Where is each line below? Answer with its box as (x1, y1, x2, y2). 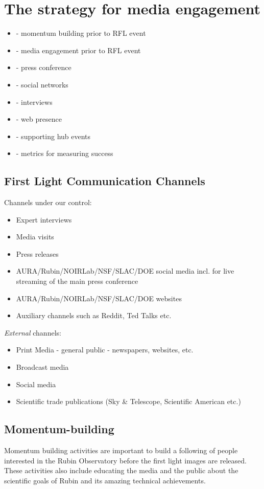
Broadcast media (16, 362, 69, 372)
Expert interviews (16, 214, 72, 225)
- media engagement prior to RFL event (16, 45, 141, 55)
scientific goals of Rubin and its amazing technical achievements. (4, 475, 206, 485)
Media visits (16, 231, 54, 242)
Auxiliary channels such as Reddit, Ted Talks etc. (16, 310, 172, 321)
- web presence (16, 114, 62, 124)
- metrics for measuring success (16, 148, 113, 159)
